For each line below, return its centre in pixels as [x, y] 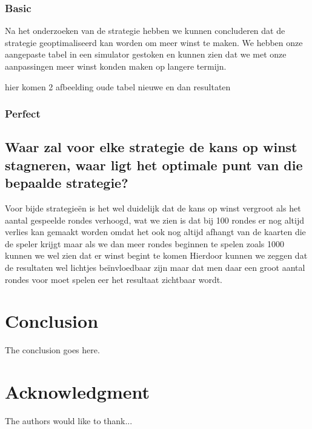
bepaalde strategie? [67, 183]
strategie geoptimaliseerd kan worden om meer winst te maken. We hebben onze [154, 42]
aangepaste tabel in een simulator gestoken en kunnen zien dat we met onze [146, 54]
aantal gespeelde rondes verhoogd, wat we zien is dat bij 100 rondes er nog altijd [154, 220]
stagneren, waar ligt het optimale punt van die [154, 165]
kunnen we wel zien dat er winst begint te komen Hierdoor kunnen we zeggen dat [156, 255]
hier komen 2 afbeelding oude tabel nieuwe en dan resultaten [118, 86]
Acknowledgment [77, 392]
